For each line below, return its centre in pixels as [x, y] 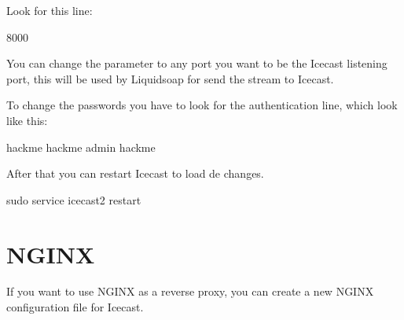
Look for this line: [50, 10]
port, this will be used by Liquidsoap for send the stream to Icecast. [170, 78]
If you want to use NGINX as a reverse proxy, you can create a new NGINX [190, 291]
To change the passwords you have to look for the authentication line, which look [202, 105]
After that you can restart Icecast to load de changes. [135, 173]
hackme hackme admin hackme [81, 147]
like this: [27, 120]
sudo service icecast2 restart [74, 199]
